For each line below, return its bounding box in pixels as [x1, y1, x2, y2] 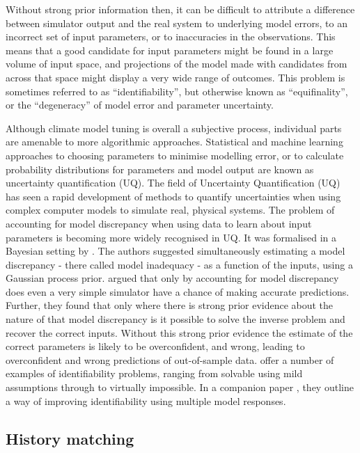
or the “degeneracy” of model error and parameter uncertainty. [6, 97, 274, 112]
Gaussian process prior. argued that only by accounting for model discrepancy [6, 271, 339, 285]
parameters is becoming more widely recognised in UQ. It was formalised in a [6, 230, 336, 244]
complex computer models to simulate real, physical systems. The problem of [6, 202, 335, 217]
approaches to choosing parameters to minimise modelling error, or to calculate [6, 148, 344, 162]
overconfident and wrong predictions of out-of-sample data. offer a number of [6, 352, 334, 367]
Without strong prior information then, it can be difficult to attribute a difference [6, 2, 355, 16]
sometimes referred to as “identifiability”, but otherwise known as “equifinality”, [6, 84, 348, 98]
